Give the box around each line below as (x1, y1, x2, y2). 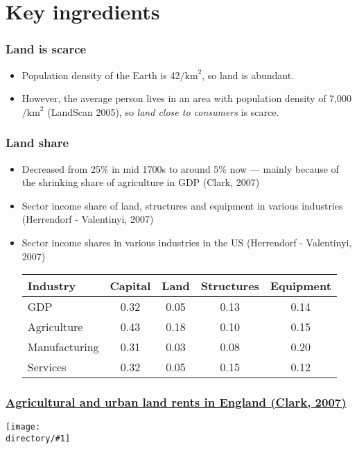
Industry (27, 278, 76, 294)
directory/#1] (6, 434, 71, 444)
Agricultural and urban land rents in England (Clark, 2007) (6, 393, 347, 411)
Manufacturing (27, 339, 99, 355)
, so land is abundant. (202, 67, 295, 82)
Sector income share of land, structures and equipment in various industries (21, 198, 343, 212)
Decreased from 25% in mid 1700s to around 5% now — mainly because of (21, 161, 339, 176)
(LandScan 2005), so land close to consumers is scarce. (47, 104, 279, 119)
